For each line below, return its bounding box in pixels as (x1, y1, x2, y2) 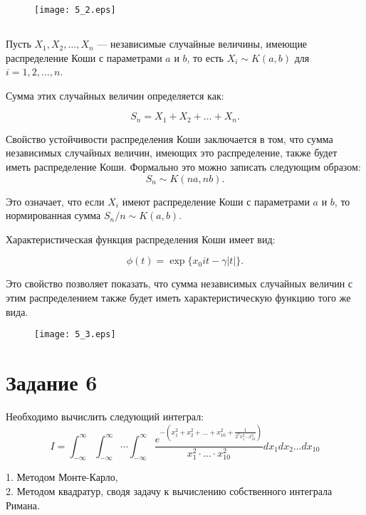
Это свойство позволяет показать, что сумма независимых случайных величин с (6, 276, 353, 291)
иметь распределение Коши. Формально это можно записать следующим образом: (6, 159, 361, 174)
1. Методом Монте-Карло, (6, 469, 118, 484)
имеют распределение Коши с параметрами (122, 193, 310, 208)
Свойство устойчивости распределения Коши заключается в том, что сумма (6, 131, 333, 146)
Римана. (6, 497, 40, 512)
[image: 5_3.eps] (34, 329, 116, 340)
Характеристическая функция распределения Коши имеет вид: (6, 231, 276, 246)
